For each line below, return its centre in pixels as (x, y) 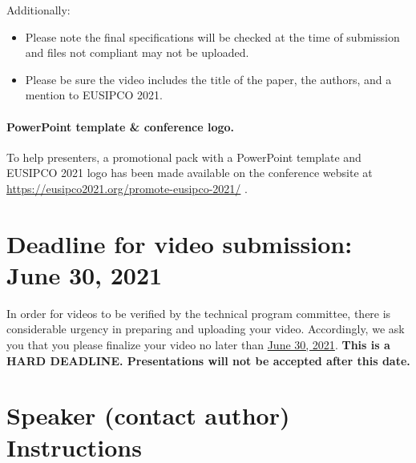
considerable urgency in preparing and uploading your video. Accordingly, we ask (206, 329)
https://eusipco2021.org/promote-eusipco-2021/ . (127, 188)
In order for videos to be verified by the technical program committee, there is (199, 313)
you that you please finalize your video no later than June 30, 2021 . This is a (198, 345)
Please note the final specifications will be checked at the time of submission (212, 36)
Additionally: (38, 10)
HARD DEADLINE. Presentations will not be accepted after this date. (208, 360)
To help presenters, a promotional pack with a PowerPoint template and (184, 157)
